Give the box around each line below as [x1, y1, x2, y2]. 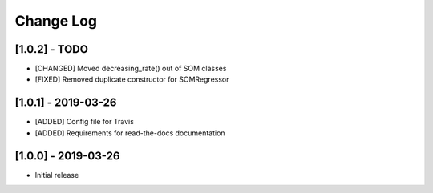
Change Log [14, 12, 98, 30]
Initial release [34, 170, 79, 179]
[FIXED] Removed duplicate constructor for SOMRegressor [34, 74, 229, 84]
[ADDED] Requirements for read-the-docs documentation [34, 128, 225, 138]
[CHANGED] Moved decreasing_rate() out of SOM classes [34, 64, 227, 74]
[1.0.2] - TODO [14, 42, 88, 56]
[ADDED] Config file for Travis [34, 117, 134, 127]
